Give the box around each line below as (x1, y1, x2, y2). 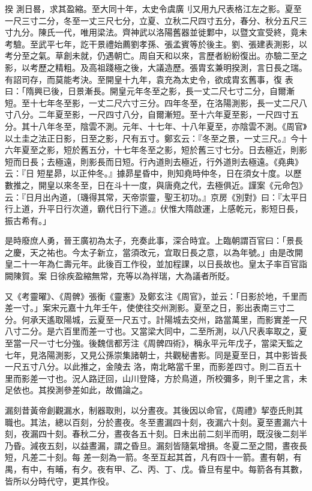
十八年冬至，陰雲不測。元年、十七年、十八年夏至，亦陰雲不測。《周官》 (29, 119, 307, 132)
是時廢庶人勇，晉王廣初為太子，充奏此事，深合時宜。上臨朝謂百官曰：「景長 (5, 234, 303, 247)
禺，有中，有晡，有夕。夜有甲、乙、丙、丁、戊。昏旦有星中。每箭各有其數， (5, 462, 307, 475)
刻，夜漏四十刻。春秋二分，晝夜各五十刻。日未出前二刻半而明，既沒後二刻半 (5, 427, 307, 440)
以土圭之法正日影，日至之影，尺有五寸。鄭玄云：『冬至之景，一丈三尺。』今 (5, 131, 299, 144)
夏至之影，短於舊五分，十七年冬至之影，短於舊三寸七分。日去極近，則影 (21, 143, 307, 156)
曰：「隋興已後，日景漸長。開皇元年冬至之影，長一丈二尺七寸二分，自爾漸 (5, 85, 295, 97)
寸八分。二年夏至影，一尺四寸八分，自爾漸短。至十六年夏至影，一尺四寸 (5, 108, 290, 121)
